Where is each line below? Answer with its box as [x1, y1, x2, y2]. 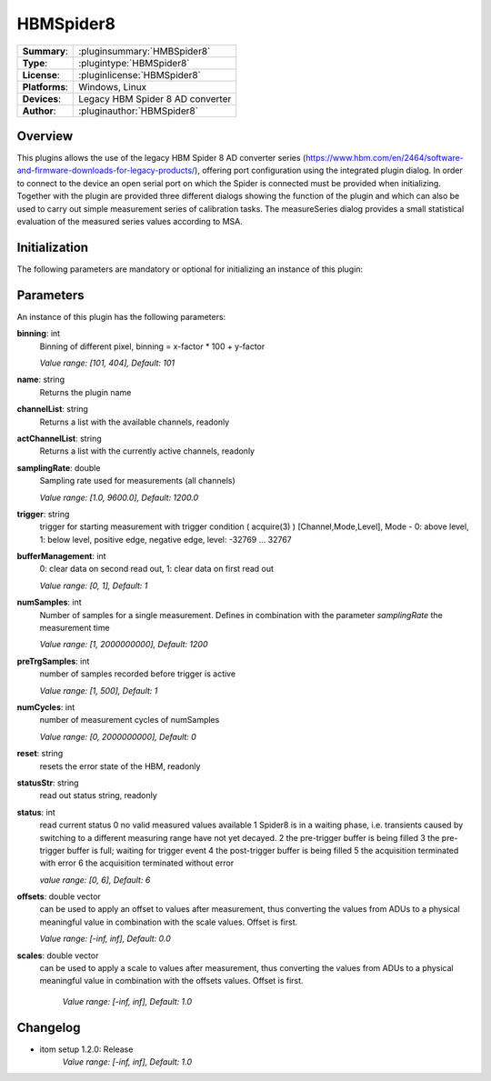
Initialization [16, 239, 89, 255]
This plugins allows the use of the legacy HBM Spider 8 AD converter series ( [16, 153, 306, 164]
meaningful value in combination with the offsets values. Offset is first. [39, 976, 304, 986]
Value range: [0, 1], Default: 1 [39, 580, 148, 591]
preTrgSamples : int [16, 656, 90, 666]
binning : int [16, 328, 61, 339]
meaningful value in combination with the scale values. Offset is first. [39, 916, 298, 927]
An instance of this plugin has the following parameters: [16, 311, 226, 322]
